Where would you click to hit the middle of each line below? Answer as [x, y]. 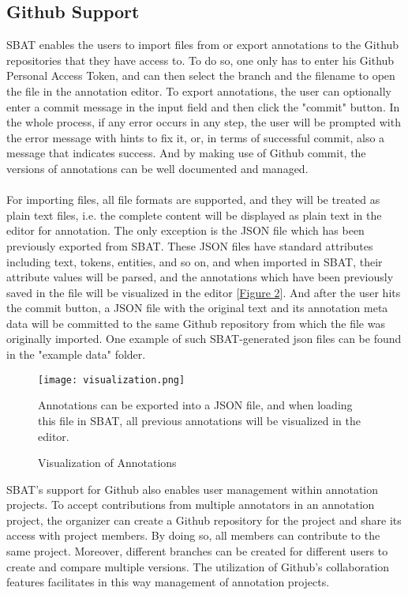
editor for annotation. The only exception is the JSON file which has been [185, 230]
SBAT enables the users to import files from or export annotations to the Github [203, 45]
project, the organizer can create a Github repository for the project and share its [204, 520]
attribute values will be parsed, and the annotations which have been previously [200, 277]
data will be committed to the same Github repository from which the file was [196, 323]
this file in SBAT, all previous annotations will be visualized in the [199, 420]
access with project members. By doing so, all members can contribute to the [193, 535]
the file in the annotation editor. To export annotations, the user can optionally [199, 90]
